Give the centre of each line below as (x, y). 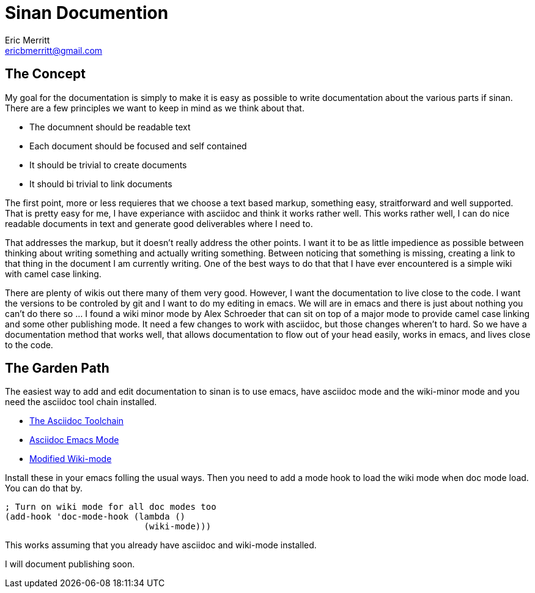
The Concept (45, 74)
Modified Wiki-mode (71, 459)
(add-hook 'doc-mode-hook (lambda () (95, 517)
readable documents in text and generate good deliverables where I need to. (159, 223)
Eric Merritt (28, 40)
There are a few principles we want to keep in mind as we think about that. (155, 108)
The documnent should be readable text (110, 127)
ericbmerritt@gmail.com (54, 50)
